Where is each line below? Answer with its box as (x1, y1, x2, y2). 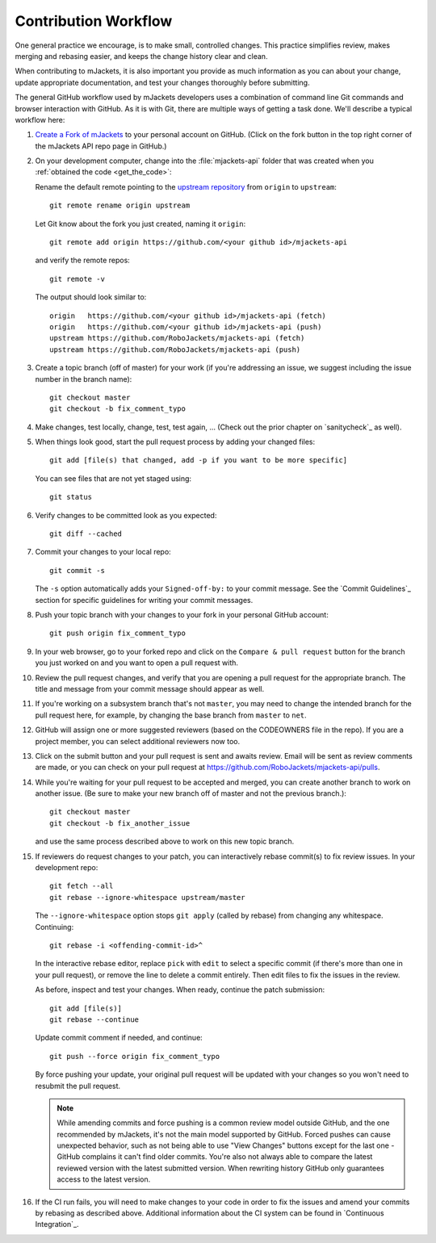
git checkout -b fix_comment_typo (49, 404, 186, 413)
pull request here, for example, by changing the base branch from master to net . (35, 710, 307, 720)
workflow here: (15, 115, 65, 124)
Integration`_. (35, 1220, 79, 1229)
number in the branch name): (35, 374, 132, 383)
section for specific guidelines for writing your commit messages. (35, 595, 254, 605)
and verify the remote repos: (35, 255, 131, 266)
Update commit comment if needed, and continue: (35, 1033, 203, 1043)
